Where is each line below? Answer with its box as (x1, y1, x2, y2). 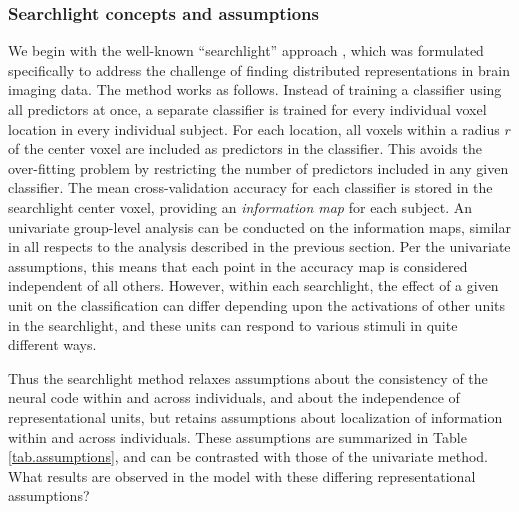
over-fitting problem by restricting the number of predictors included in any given (8, 157, 509, 178)
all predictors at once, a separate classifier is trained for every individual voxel (8, 99, 487, 119)
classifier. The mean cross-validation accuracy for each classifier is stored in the (8, 177, 493, 198)
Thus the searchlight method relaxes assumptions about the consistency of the (8, 367, 488, 388)
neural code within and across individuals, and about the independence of (8, 387, 460, 408)
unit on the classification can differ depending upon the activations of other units (8, 294, 506, 315)
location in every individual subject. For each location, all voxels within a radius (8, 118, 500, 139)
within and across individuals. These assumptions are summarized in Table (8, 426, 467, 447)
